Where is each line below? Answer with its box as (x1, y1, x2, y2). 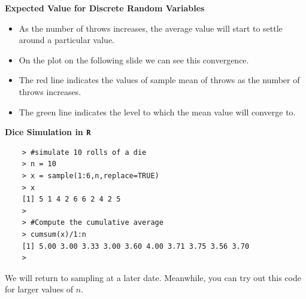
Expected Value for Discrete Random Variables (5, 2, 205, 14)
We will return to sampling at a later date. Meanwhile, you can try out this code (5, 271, 301, 283)
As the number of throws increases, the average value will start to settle (19, 22, 283, 34)
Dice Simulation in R (5, 126, 91, 138)
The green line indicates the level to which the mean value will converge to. (19, 105, 296, 118)
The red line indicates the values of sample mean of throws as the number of (19, 74, 300, 86)
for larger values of (5, 283, 74, 295)
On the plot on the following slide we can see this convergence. (19, 53, 249, 66)
